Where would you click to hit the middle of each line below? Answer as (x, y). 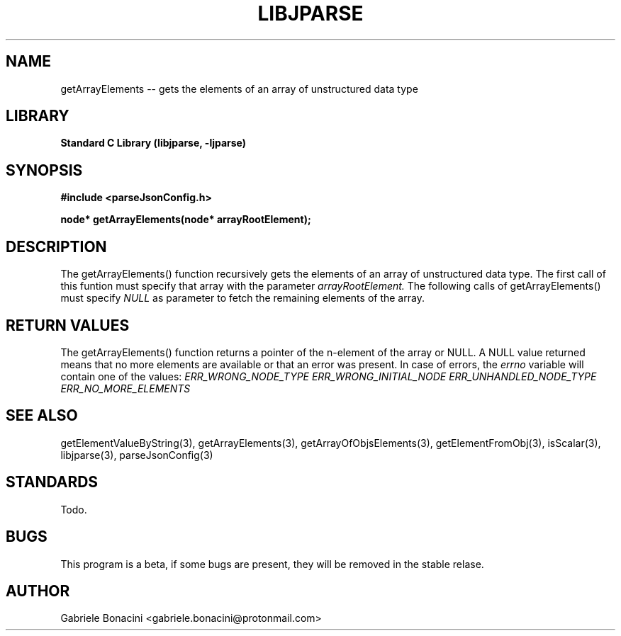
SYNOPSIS (44, 170)
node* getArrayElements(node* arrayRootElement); (186, 220)
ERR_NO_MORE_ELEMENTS (125, 388)
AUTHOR (38, 591)
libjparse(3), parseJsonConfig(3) (137, 455)
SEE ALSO (42, 416)
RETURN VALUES (68, 325)
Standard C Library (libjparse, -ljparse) (153, 143)
